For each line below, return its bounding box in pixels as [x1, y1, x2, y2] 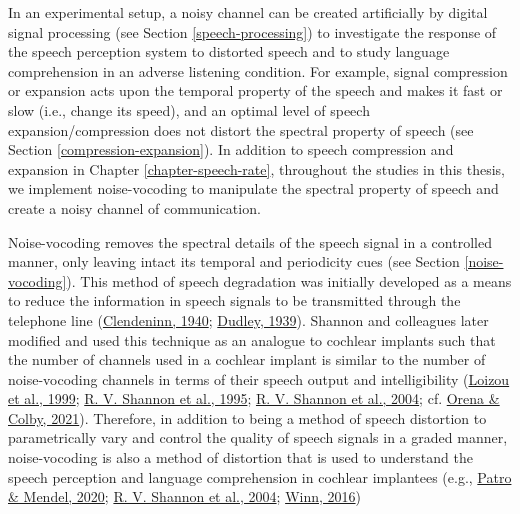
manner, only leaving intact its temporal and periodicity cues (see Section [8, 251, 460, 272]
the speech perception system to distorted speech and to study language [8, 41, 450, 62]
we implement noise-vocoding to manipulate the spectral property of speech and [8, 178, 499, 199]
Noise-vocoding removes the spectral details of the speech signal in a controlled [8, 231, 492, 252]
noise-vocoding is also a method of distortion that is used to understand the [8, 447, 473, 468]
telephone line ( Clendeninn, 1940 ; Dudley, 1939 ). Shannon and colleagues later [8, 309, 489, 330]
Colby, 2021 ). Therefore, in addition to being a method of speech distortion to [8, 407, 487, 428]
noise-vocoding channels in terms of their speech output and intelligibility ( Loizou [8, 368, 510, 389]
